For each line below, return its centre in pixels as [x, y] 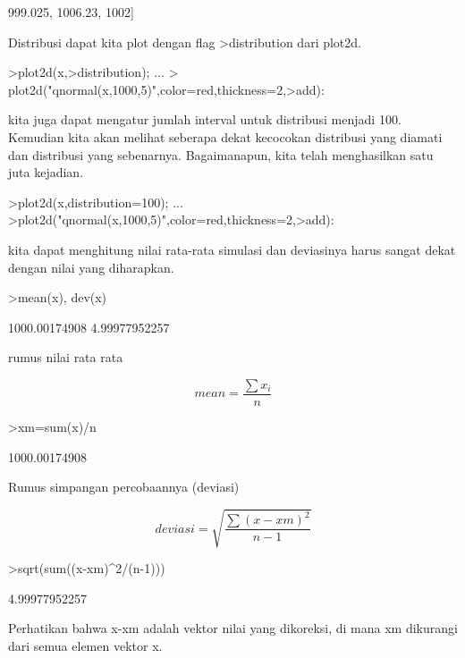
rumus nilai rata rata [66, 357]
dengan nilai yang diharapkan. [91, 267]
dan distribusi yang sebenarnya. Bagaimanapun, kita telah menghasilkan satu [221, 154]
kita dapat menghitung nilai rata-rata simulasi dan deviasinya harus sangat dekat [232, 249]
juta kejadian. [46, 172]
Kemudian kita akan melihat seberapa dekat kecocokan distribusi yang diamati [225, 136]
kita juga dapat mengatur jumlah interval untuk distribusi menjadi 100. [205, 119]
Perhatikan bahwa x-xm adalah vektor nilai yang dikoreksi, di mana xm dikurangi [233, 628]
